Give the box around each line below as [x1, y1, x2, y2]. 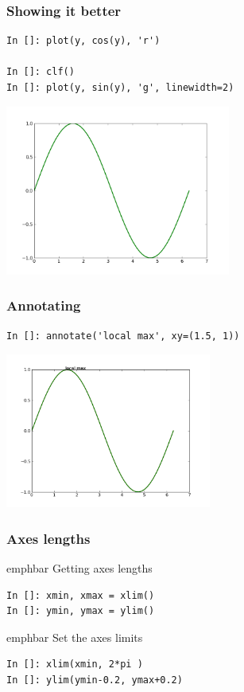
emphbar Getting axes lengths [6, 560, 153, 576]
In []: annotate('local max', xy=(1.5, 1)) [6, 330, 240, 342]
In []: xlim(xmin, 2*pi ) [6, 659, 143, 670]
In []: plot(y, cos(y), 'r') [6, 35, 161, 47]
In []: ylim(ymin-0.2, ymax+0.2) [6, 674, 183, 686]
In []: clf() [6, 66, 75, 78]
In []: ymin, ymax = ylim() [6, 605, 155, 617]
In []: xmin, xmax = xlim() [6, 589, 155, 601]
